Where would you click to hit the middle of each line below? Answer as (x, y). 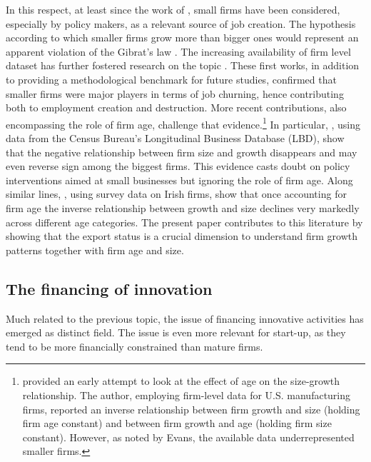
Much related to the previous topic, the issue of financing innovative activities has (185, 318)
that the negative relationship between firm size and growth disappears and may (182, 152)
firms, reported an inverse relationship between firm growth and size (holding (191, 409)
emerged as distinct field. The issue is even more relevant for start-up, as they (176, 332)
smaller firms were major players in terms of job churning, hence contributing (175, 93)
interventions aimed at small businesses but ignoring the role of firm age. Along (179, 180)
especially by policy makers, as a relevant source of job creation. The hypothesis (181, 23)
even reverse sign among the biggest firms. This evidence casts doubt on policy (178, 166)
